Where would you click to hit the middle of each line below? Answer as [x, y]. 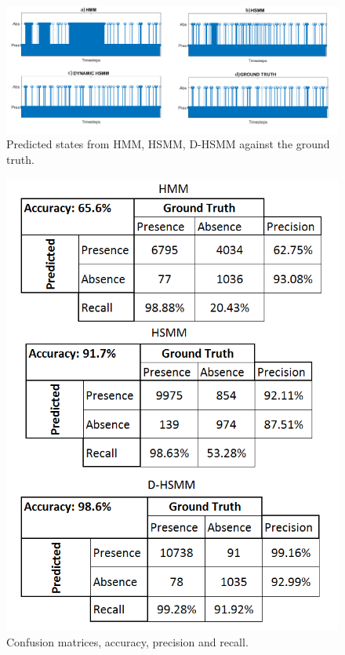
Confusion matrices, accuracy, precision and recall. [127, 641]
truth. [20, 160]
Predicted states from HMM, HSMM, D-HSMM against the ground [168, 144]
